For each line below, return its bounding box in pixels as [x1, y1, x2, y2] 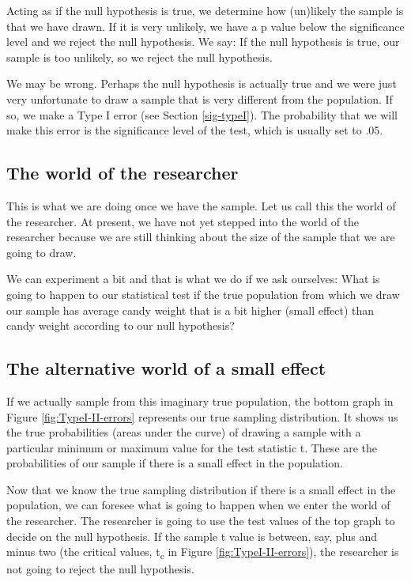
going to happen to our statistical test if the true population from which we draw [6, 285, 400, 302]
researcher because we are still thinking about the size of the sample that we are [6, 229, 395, 245]
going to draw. [6, 244, 77, 260]
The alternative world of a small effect [6, 356, 326, 380]
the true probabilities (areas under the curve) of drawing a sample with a [6, 424, 361, 440]
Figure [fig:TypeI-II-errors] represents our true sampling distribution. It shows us [6, 408, 398, 425]
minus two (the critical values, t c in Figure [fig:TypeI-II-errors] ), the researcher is [6, 543, 399, 562]
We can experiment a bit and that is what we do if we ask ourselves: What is [6, 270, 380, 287]
